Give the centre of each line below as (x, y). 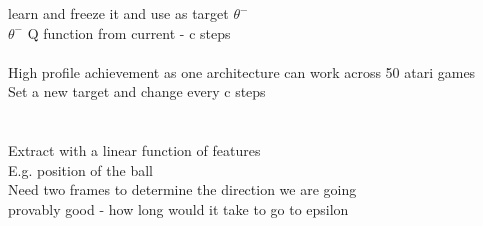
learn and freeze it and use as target (118, 13)
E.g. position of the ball (80, 169)
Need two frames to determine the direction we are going (182, 189)
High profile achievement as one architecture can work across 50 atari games (242, 71)
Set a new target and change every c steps (137, 91)
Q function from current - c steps (129, 32)
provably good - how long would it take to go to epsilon (178, 208)
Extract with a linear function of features (134, 150)
